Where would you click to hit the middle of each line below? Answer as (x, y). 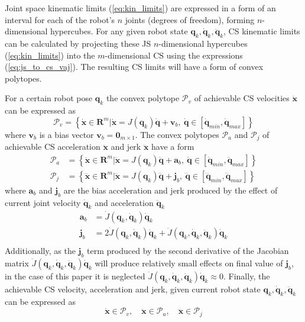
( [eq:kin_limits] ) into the (50, 55)
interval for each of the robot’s (60, 19)
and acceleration (124, 202)
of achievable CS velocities (242, 98)
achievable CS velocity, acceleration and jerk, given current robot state (133, 289)
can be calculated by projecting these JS (78, 43)
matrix (17, 263)
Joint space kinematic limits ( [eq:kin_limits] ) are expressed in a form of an (140, 8)
